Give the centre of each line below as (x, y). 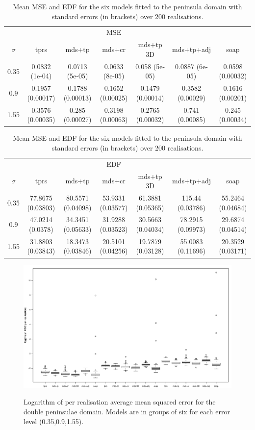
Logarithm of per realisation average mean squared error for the (120, 402)
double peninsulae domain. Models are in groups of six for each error (127, 412)
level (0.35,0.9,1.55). (54, 421)
